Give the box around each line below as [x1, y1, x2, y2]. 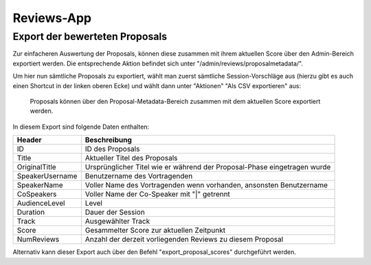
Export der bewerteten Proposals [12, 30, 168, 43]
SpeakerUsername [16, 171, 78, 181]
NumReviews [16, 235, 60, 244]
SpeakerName [16, 180, 63, 190]
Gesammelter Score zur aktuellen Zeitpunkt [85, 226, 226, 235]
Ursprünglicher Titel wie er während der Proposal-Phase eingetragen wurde [85, 162, 331, 172]
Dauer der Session [85, 207, 146, 217]
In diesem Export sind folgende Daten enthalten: [12, 123, 150, 131]
